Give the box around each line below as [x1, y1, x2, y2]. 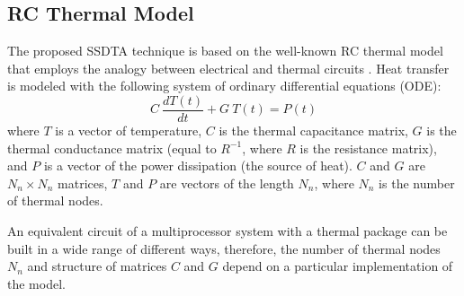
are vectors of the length [159, 173, 294, 192]
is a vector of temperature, [55, 121, 202, 140]
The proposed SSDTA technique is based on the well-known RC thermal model [7, 41, 443, 60]
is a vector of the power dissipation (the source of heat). [43, 156, 352, 175]
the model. [7, 274, 66, 292]
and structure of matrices [27, 257, 167, 275]
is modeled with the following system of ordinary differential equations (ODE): [7, 76, 442, 95]
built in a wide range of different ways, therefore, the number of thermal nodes [7, 239, 441, 257]
